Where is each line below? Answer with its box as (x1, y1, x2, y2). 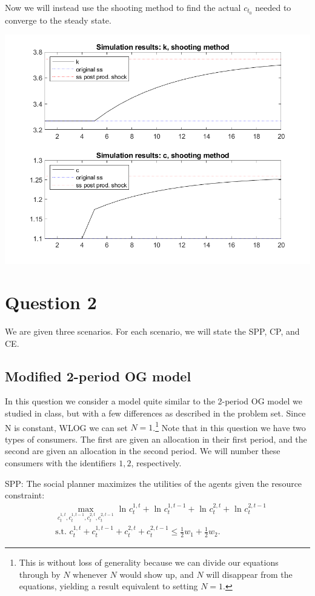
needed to (255, 1, 291, 13)
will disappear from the (206, 568, 293, 580)
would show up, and (119, 568, 194, 580)
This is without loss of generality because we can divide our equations (19, 556, 279, 569)
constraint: (5, 489, 45, 501)
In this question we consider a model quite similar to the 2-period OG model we (5, 395, 302, 407)
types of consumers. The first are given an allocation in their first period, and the (5, 432, 307, 445)
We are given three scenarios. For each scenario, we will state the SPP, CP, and (5, 325, 300, 338)
